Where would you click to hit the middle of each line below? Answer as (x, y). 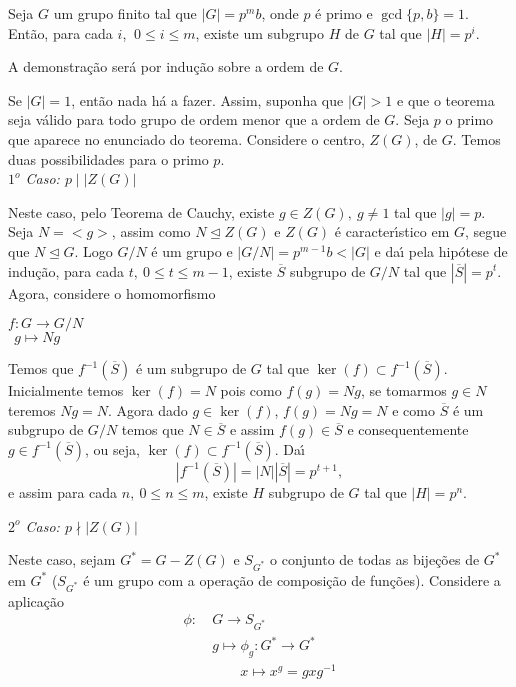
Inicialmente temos (66, 390)
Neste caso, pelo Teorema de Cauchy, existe (141, 211)
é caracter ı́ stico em (392, 231)
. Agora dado (148, 409)
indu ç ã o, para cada (66, 270)
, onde (280, 13)
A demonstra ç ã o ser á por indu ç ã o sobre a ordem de (166, 66)
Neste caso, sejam (62, 559)
